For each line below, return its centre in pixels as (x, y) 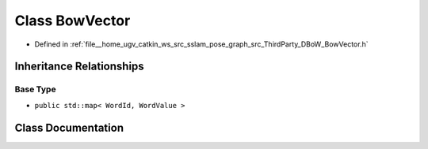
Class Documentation (69, 127)
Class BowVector (73, 20)
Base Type (35, 89)
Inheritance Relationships (79, 67)
